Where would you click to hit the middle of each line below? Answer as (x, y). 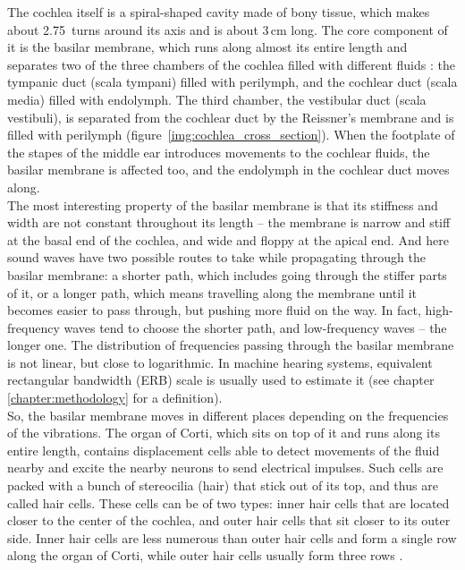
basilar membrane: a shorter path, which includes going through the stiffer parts (227, 274)
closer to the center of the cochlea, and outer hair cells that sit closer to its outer (229, 520)
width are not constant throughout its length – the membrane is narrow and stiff (229, 222)
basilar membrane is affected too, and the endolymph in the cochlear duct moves (228, 170)
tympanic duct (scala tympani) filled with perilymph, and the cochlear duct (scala (232, 82)
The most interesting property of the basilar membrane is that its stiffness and (223, 204)
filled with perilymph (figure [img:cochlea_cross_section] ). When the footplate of (231, 135)
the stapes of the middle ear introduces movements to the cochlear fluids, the (219, 152)
